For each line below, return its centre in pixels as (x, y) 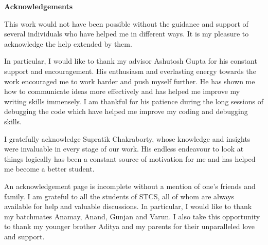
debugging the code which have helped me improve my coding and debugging (126, 111)
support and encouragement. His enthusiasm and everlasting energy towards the (130, 71)
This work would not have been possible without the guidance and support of (126, 23)
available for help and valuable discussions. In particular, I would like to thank (128, 206)
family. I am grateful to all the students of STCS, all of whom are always (119, 196)
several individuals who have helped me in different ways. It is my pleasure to (127, 34)
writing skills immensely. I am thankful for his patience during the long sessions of (134, 101)
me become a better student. (49, 169)
